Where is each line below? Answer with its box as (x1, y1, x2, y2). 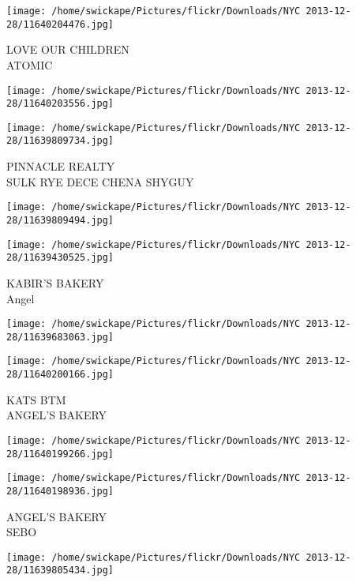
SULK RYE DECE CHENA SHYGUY (6, 173, 194, 190)
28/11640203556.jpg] (6, 98, 114, 110)
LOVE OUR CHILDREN (6, 41, 129, 58)
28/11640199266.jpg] (6, 448, 114, 460)
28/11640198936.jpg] (6, 485, 114, 497)
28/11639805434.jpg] (6, 565, 114, 576)
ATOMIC (6, 56, 53, 73)
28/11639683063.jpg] (6, 331, 114, 343)
